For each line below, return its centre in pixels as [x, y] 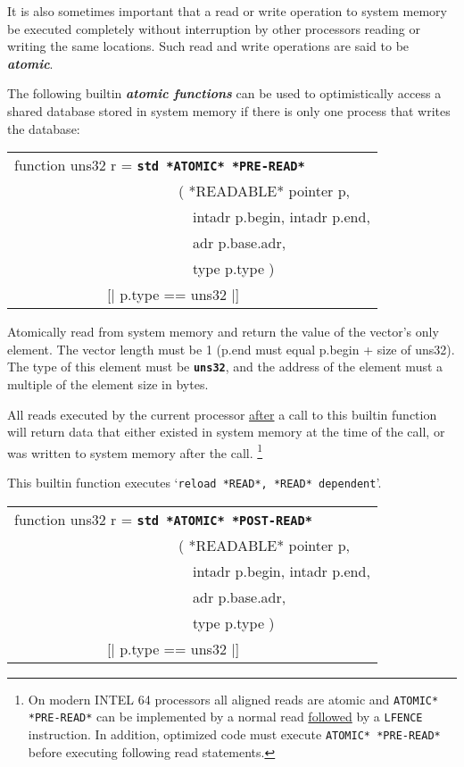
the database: [44, 128]
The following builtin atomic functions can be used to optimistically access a [224, 93]
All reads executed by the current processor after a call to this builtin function [222, 414]
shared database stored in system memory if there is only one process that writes [229, 110]
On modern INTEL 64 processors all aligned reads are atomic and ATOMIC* [233, 699]
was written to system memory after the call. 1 [135, 451]
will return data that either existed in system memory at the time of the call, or [226, 432]
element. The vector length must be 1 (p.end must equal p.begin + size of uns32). [231, 349]
